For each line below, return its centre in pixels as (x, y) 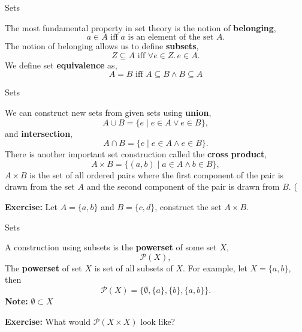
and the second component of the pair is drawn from (183, 186)
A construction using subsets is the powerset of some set (111, 247)
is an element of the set (171, 38)
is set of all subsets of (134, 267)
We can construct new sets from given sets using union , (108, 112)
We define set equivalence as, (61, 65)
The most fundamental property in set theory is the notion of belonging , (141, 27)
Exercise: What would (48, 321)
